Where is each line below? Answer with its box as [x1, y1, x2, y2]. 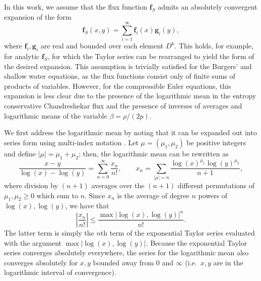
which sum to [36, 190, 78, 200]
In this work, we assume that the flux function [4, 2, 148, 12]
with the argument [4, 237, 61, 248]
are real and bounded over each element [40, 40, 164, 51]
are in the [213, 257, 243, 267]
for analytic [4, 51, 40, 62]
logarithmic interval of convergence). [4, 267, 116, 277]
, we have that [65, 200, 109, 211]
